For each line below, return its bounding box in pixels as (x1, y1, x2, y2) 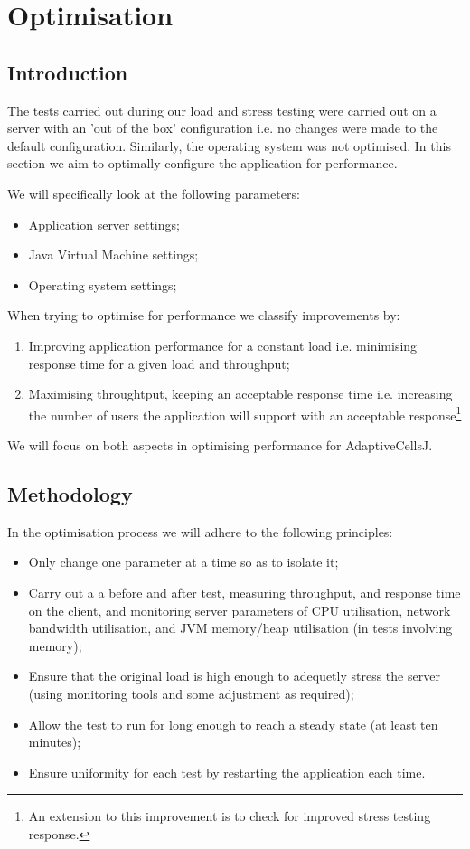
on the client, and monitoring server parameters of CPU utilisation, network (28, 600, 451, 619)
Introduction (7, 58, 128, 86)
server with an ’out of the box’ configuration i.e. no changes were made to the (7, 118, 438, 137)
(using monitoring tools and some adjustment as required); (28, 684, 354, 703)
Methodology (7, 479, 133, 507)
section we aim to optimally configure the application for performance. (7, 154, 398, 173)
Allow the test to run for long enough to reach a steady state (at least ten (28, 714, 438, 733)
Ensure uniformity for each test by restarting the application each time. (28, 762, 426, 781)
